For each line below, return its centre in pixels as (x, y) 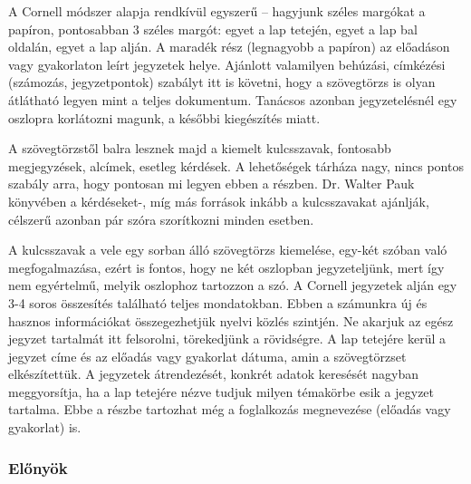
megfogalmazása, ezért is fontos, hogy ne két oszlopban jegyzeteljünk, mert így (226, 267)
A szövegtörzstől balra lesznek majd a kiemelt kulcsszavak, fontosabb (200, 148)
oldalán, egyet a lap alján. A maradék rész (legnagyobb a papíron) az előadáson (229, 47)
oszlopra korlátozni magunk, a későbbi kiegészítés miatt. (164, 117)
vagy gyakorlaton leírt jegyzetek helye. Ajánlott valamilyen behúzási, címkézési (227, 64)
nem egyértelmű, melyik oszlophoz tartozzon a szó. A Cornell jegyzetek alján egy (233, 285)
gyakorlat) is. (45, 427)
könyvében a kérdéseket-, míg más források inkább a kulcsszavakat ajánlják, (219, 201)
